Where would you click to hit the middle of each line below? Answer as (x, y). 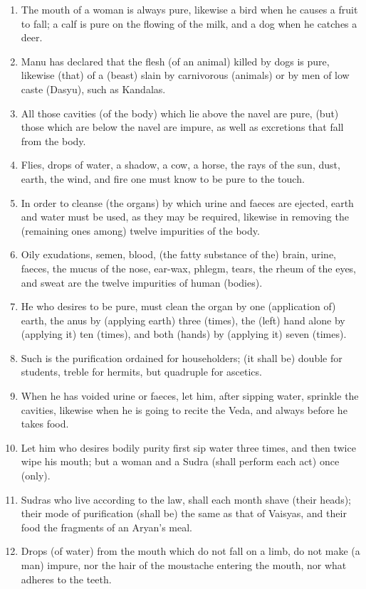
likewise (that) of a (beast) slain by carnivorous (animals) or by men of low (185, 75)
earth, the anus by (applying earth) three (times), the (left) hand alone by (183, 320)
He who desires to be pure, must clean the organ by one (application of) (178, 306)
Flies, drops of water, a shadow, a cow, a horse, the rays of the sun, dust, (181, 165)
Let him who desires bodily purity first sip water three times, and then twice (188, 447)
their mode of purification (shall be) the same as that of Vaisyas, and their (184, 513)
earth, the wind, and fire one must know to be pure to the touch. (163, 178)
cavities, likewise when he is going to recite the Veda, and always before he (184, 409)
